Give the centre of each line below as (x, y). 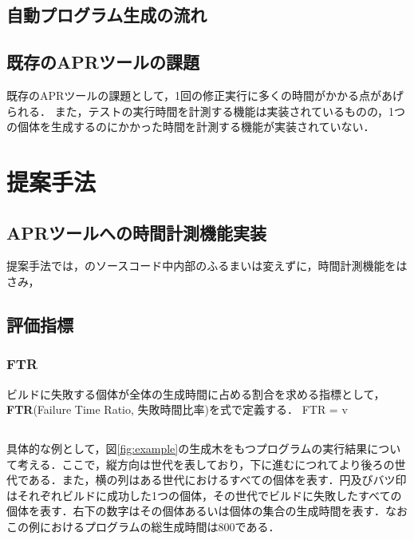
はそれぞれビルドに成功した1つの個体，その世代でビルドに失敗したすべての (204, 495)
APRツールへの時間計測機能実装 (136, 232)
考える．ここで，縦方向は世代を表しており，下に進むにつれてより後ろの (206, 464)
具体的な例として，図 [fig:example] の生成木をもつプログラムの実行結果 (187, 449)
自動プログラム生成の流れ (107, 15)
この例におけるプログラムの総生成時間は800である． (143, 527)
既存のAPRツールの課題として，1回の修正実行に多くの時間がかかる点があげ (205, 95)
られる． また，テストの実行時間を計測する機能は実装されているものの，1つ (206, 111)
